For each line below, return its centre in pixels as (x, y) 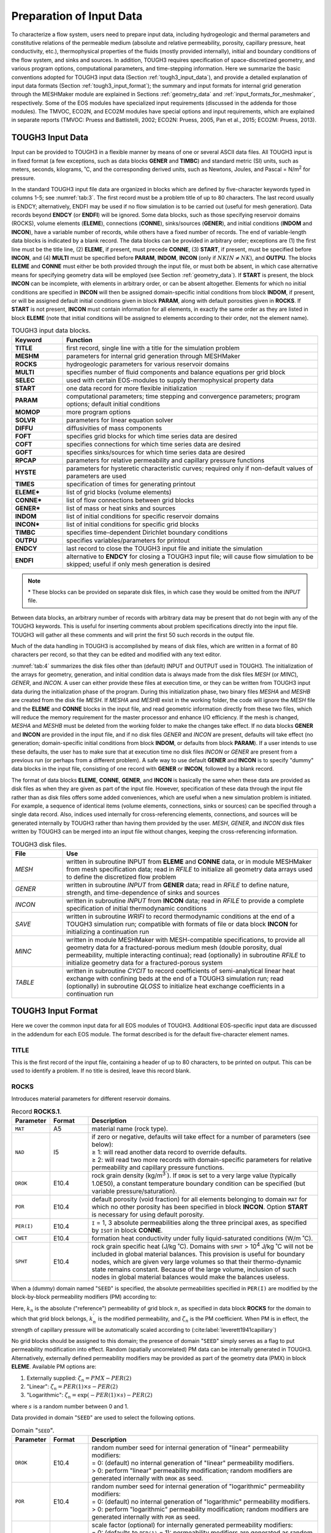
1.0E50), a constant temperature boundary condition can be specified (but (199, 1183)
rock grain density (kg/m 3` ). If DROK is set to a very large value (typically (194, 1175)
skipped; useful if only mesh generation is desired (139, 564)
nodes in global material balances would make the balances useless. (190, 1277)
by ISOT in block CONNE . (127, 1230)
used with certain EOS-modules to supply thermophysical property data (170, 380)
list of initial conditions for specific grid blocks (133, 524)
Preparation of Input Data (77, 16)
